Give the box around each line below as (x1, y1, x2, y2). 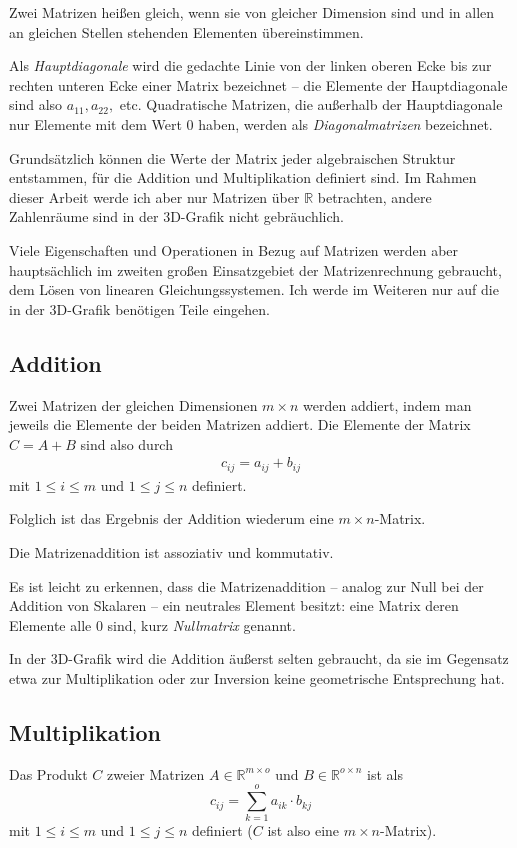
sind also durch (80, 433, 173, 454)
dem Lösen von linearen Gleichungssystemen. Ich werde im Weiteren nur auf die (9, 279, 499, 300)
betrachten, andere (317, 186, 432, 207)
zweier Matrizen (107, 763, 205, 784)
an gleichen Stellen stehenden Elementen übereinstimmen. (9, 21, 364, 42)
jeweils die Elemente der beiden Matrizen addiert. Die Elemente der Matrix (9, 414, 471, 435)
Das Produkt (9, 763, 88, 784)
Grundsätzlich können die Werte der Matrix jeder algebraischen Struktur (9, 147, 456, 168)
